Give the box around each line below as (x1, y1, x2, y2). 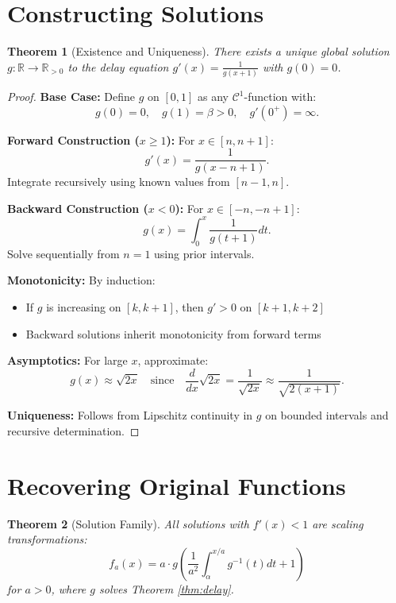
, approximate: (137, 352, 209, 369)
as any (197, 88, 229, 105)
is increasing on (46, 298, 121, 315)
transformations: (7, 531, 87, 547)
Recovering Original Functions (7, 469, 346, 501)
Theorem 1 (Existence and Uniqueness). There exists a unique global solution (7, 43, 390, 60)
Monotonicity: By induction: (7, 272, 156, 288)
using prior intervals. (154, 245, 255, 261)
